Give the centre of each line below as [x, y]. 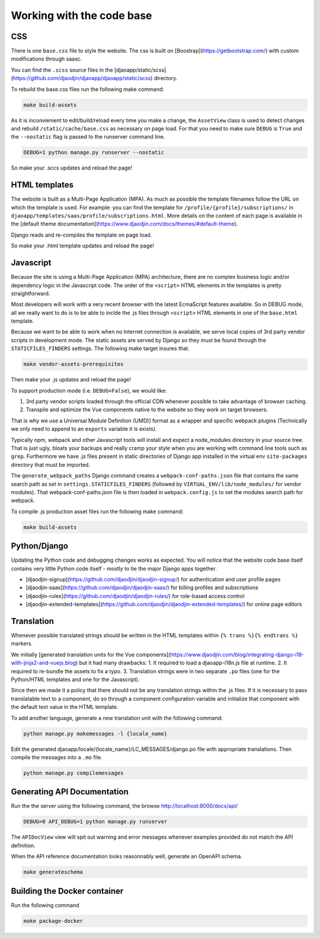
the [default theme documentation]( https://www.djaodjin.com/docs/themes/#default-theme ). [124, 224]
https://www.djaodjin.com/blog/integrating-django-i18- [237, 654]
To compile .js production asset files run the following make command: [97, 511]
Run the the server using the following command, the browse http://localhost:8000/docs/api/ [124, 806]
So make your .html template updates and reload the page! [82, 246]
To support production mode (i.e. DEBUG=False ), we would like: [89, 390]
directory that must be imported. [50, 464]
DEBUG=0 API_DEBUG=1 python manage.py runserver [95, 822]
